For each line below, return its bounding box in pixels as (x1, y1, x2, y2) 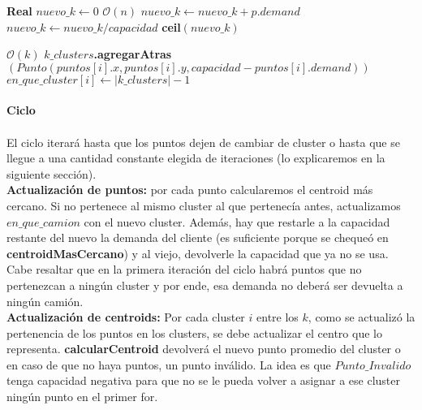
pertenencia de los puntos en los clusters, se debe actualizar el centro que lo (6, 324, 382, 341)
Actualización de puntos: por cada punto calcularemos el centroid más (6, 181, 373, 198)
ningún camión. (6, 292, 84, 309)
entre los (256, 309, 299, 326)
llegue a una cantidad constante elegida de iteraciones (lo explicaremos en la (6, 149, 385, 166)
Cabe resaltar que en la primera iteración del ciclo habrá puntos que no (6, 261, 362, 278)
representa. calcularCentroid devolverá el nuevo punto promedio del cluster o (6, 340, 401, 357)
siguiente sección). (6, 165, 97, 182)
